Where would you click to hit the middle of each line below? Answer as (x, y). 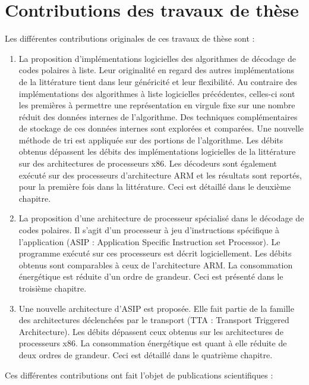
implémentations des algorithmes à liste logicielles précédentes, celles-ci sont (157, 93)
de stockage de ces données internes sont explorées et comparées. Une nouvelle (161, 128)
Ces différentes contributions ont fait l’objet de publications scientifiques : (139, 375)
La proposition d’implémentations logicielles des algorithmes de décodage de (157, 58)
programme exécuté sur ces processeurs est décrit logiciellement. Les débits (155, 253)
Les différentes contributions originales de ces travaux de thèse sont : (130, 38)
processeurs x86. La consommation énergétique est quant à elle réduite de (153, 343)
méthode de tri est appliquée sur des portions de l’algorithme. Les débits (151, 140)
